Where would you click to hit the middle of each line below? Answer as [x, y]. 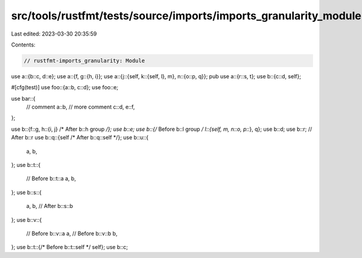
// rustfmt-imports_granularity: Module [84, 61]
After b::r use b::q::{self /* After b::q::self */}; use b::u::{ [80, 137]
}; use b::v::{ [27, 219]
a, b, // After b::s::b [50, 206]
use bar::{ [23, 98]
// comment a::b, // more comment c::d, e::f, [81, 107]
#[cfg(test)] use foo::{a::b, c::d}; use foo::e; [65, 87]
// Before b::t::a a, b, [51, 178]
